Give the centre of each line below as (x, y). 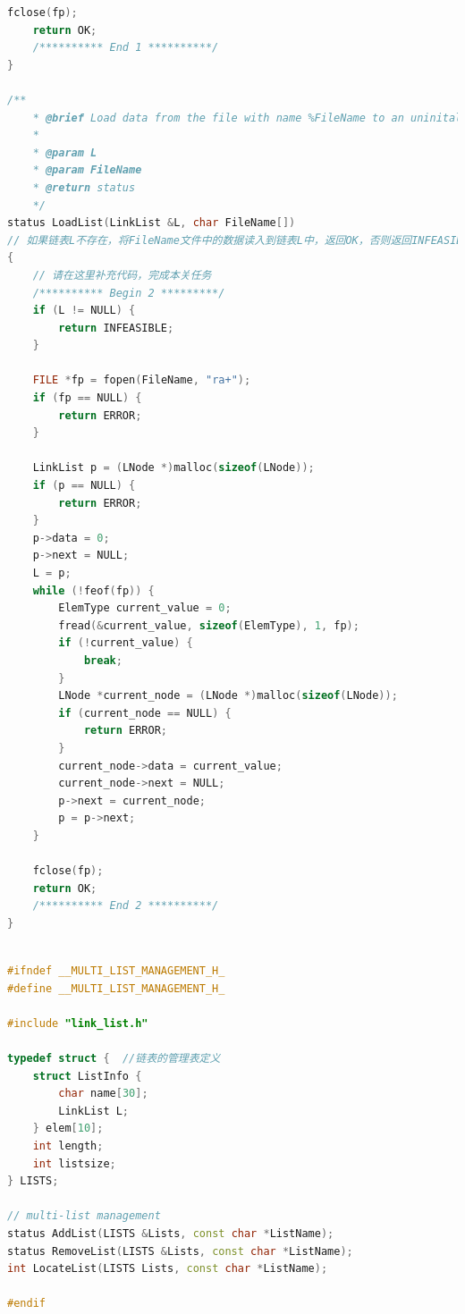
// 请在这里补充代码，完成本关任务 (122, 275)
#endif (26, 1304)
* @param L (65, 152)
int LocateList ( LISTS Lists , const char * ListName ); (168, 1269)
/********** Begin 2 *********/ (129, 293)
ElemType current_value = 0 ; (145, 608)
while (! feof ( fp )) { (93, 590)
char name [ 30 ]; (103, 1094)
